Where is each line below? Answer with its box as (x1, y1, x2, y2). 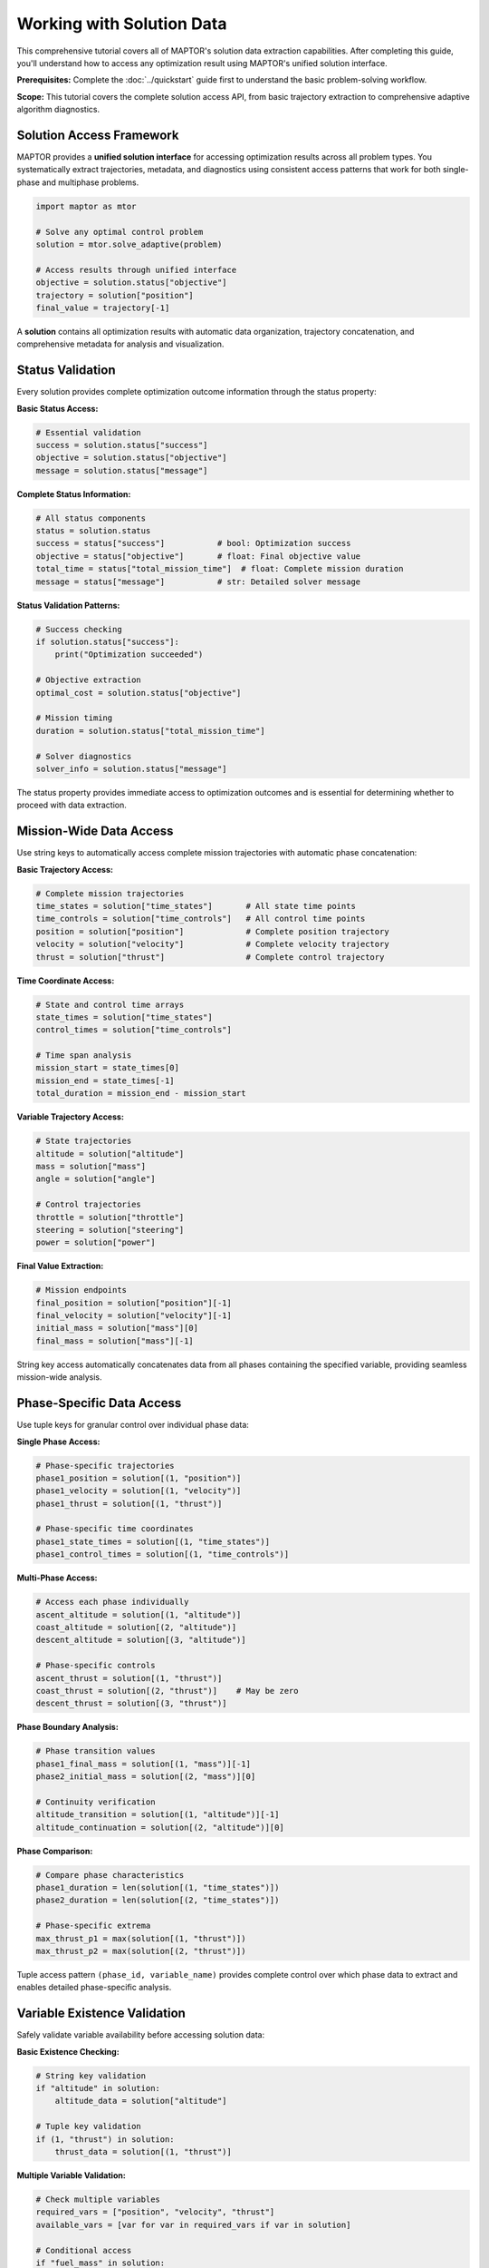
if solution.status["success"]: (35, 637, 180, 648)
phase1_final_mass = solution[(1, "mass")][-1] (35, 1758, 251, 1769)
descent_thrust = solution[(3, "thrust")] (35, 1698, 227, 1709)
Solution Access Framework (16, 127, 179, 142)
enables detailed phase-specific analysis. (16, 1982, 172, 1993)
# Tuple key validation (35, 2121, 142, 2132)
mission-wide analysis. (16, 1372, 102, 1383)
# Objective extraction (35, 675, 142, 685)
